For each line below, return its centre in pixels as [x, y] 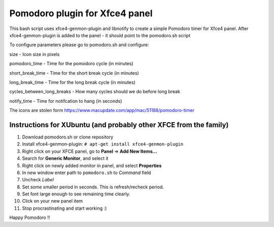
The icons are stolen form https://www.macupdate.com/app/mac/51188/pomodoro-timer [102, 110]
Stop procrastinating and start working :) [64, 208]
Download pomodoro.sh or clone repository [68, 137]
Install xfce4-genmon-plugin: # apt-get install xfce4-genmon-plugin [103, 144]
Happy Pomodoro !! [30, 218]
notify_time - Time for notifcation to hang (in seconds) [66, 101]
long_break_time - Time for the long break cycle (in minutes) [72, 82]
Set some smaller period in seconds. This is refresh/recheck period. [93, 187]
